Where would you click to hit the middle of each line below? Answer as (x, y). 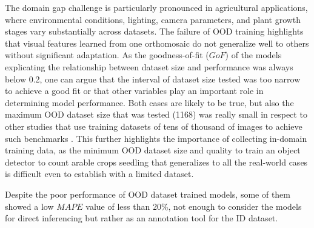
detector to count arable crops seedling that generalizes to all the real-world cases (156, 162)
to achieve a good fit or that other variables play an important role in (134, 91)
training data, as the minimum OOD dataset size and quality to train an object (153, 150)
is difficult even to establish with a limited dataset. (99, 174)
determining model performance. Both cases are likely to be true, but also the (149, 102)
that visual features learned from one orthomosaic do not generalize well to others (157, 43)
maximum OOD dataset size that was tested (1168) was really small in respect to (156, 114)
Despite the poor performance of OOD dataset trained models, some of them (148, 194)
